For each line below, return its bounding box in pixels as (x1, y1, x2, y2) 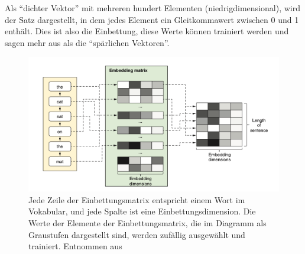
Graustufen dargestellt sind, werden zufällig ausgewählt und (28, 228, 245, 240)
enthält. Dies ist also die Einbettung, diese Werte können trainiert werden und (5, 25, 289, 37)
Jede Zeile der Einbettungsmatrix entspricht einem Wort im (28, 193, 245, 206)
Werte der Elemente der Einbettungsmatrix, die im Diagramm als (28, 216, 267, 229)
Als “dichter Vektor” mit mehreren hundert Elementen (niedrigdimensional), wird (5, 2, 300, 14)
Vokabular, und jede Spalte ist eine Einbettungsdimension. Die (28, 205, 256, 217)
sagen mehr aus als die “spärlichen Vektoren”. (5, 36, 170, 48)
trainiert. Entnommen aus (28, 240, 122, 252)
